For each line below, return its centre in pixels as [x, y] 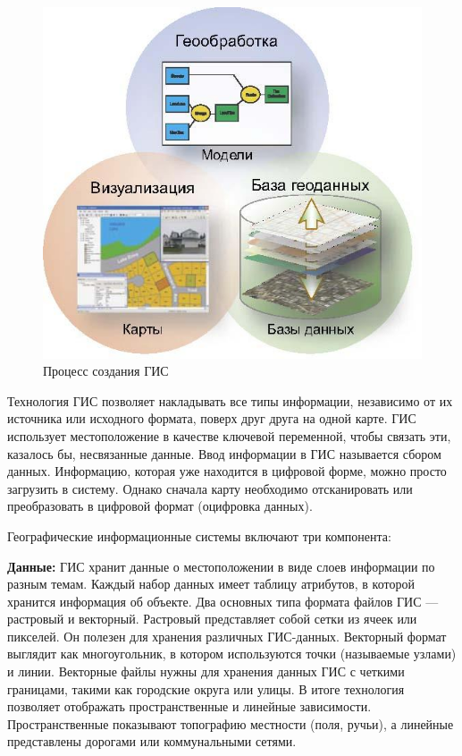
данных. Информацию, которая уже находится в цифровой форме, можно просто [227, 471]
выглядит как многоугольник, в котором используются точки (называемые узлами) [232, 654]
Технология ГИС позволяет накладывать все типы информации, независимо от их [230, 400]
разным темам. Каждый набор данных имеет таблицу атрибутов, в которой [211, 584]
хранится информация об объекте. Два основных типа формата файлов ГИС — [223, 601]
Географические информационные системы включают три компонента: [199, 535]
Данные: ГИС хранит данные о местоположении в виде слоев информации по [221, 566]
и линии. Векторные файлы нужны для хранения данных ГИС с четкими [206, 671]
